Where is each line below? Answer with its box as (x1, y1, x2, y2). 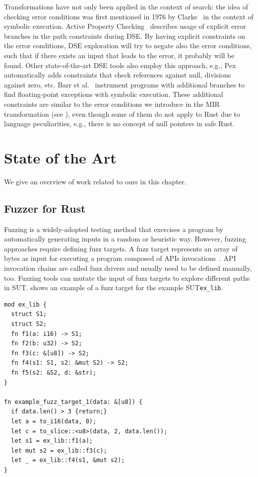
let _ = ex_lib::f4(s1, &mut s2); (11, 457, 125, 464)
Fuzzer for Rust (4, 200, 86, 216)
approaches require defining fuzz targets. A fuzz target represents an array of (4, 243, 238, 253)
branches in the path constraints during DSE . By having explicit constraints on (4, 30, 246, 41)
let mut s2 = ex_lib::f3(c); (11, 447, 107, 454)
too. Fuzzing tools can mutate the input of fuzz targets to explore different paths (4, 272, 250, 283)
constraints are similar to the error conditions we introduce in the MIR (4, 98, 220, 109)
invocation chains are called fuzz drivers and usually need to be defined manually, (4, 263, 252, 273)
